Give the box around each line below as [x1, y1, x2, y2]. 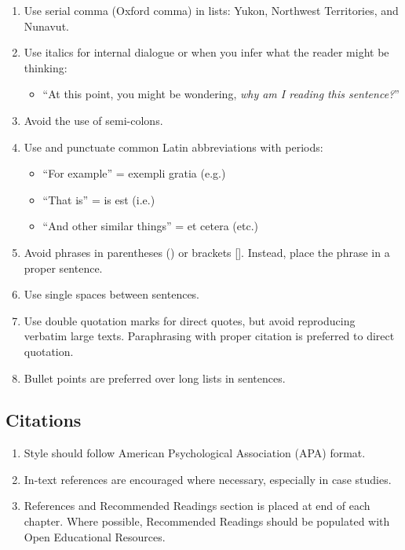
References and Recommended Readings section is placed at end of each [24, 497, 370, 514]
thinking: [24, 59, 67, 75]
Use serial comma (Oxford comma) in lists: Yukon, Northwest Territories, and [24, 2, 399, 18]
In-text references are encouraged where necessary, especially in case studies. [24, 471, 392, 487]
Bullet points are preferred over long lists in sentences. [24, 369, 286, 386]
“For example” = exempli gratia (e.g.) [42, 165, 226, 181]
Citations [5, 408, 82, 432]
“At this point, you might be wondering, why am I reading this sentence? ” [42, 86, 400, 102]
